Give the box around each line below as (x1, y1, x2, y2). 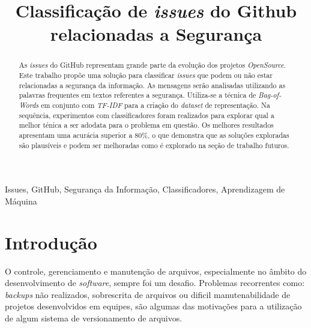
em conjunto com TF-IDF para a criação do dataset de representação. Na (41, 100, 270, 110)
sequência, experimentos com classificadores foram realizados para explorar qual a (19, 110, 274, 120)
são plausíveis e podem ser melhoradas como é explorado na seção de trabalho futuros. (19, 140, 289, 150)
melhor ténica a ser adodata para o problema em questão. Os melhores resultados (19, 120, 274, 130)
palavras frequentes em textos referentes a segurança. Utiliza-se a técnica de (19, 90, 256, 100)
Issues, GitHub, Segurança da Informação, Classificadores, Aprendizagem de (5, 183, 285, 195)
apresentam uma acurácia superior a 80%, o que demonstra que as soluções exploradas (19, 130, 289, 140)
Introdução (5, 230, 97, 254)
